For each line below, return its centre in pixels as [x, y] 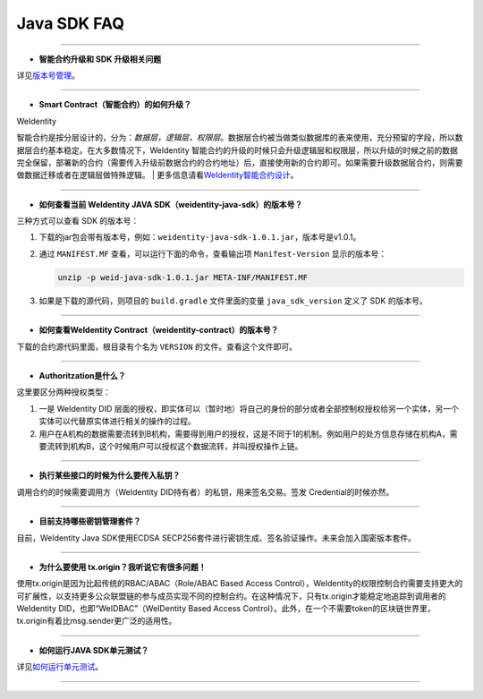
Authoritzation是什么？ [82, 375]
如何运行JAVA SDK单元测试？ [94, 650]
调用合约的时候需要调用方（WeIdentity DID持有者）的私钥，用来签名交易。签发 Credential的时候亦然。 [205, 491]
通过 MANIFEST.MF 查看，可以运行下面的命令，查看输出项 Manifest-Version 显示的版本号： [213, 253]
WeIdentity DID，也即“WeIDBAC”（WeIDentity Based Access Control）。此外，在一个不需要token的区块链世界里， [226, 609]
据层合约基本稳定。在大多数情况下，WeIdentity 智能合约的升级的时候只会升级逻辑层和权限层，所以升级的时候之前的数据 [237, 150]
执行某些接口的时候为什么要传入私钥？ [110, 475]
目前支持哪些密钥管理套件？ [90, 521]
